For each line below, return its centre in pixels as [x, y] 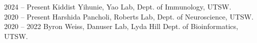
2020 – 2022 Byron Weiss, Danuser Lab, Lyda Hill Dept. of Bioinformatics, [121, 26]
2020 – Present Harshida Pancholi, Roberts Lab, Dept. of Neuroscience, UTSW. [129, 16]
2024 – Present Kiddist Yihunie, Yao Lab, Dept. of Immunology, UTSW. [118, 6]
